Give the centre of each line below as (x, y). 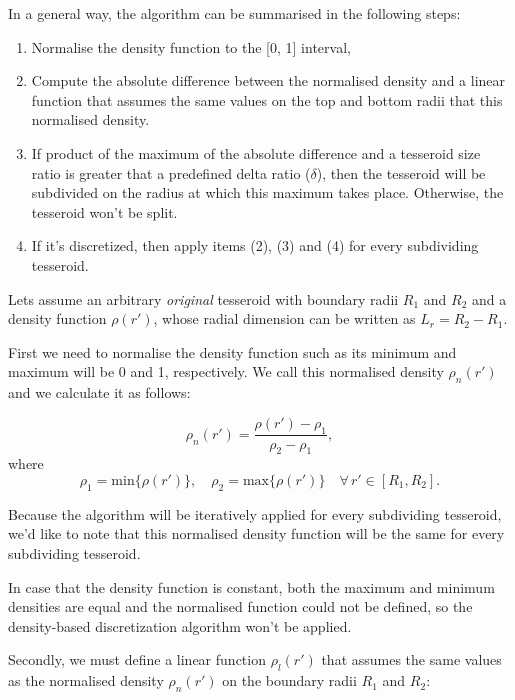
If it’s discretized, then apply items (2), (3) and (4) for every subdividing (255, 245)
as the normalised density (86, 680)
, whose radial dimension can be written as (284, 318)
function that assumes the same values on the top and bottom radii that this (267, 99)
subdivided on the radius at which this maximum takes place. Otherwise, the (267, 192)
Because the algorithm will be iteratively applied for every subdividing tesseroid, (255, 513)
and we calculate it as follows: (99, 392)
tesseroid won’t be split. (104, 211)
